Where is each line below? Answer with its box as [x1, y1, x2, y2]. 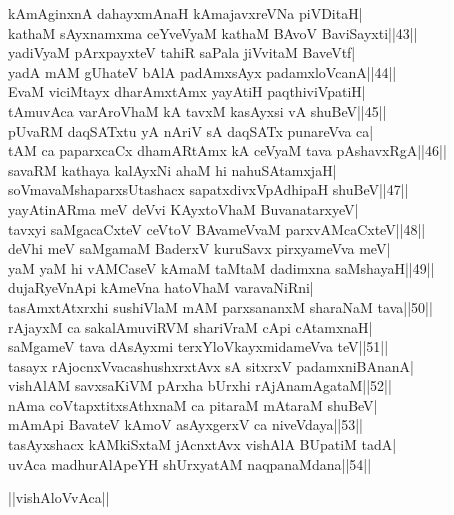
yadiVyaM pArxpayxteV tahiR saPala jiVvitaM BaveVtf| [8, 42, 356, 63]
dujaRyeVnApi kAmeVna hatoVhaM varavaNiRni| [8, 277, 314, 298]
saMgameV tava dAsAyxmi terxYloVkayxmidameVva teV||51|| [8, 336, 389, 357]
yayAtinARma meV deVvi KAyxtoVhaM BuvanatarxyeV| [8, 198, 359, 219]
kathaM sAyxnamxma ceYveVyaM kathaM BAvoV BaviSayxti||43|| [8, 22, 418, 43]
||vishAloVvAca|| [8, 487, 110, 508]
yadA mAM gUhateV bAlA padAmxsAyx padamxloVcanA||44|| [8, 61, 397, 82]
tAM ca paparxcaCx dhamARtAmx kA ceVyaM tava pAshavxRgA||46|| [8, 140, 447, 161]
